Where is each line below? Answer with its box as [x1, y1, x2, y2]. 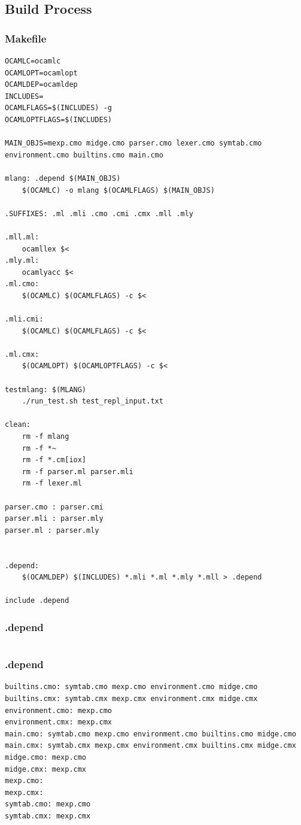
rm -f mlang [22, 432, 69, 441]
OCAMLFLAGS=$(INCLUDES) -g [5, 104, 112, 113]
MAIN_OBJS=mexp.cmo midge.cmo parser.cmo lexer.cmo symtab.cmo [5, 139, 262, 148]
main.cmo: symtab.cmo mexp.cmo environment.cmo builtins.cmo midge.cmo [5, 729, 296, 738]
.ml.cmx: [5, 350, 39, 359]
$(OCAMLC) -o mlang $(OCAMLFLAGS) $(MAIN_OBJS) [22, 186, 215, 195]
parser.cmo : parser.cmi [5, 502, 104, 511]
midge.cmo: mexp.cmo [5, 753, 87, 762]
